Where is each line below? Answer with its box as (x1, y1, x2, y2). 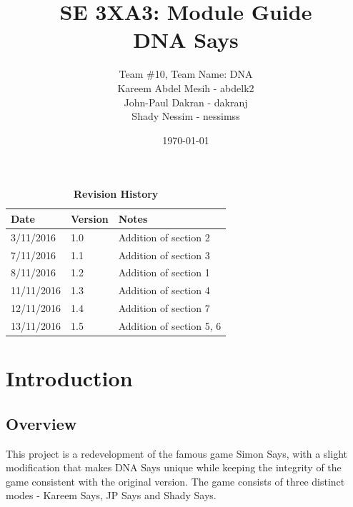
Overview (6, 412, 77, 434)
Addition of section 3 (118, 247, 210, 262)
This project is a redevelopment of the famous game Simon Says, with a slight (6, 446, 347, 461)
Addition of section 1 (118, 265, 210, 280)
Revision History (73, 186, 159, 201)
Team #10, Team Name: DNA (119, 66, 253, 81)
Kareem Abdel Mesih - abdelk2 (117, 80, 254, 95)
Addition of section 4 (118, 283, 210, 298)
